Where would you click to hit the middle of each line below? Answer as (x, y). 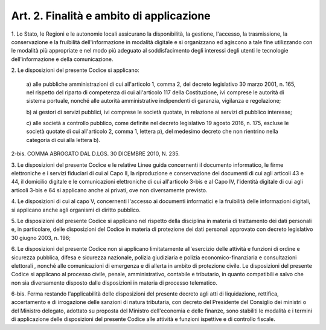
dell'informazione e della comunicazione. (62, 59)
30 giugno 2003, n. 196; (41, 238)
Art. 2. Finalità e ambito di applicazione (111, 16)
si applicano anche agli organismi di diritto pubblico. (76, 210)
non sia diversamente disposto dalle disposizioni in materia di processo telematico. (114, 283)
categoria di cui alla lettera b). (63, 140)
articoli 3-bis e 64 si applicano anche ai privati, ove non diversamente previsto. (109, 190)
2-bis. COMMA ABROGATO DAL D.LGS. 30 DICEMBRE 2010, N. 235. (96, 154)
